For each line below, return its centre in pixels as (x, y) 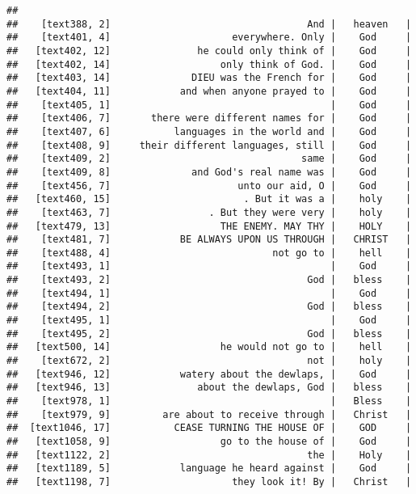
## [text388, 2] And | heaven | (209, 24)
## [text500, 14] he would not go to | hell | (209, 347)
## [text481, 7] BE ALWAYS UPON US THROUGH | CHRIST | (209, 240)
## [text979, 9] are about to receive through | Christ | (209, 414)
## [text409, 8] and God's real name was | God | (209, 172)
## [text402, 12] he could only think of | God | (209, 51)
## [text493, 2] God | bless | (209, 280)
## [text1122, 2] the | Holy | (209, 455)
